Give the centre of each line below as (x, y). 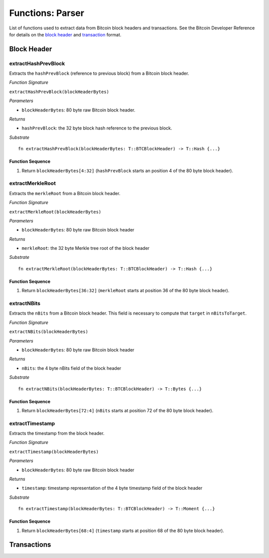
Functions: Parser (47, 13)
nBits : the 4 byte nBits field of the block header (71, 368)
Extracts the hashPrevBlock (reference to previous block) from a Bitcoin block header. (99, 73)
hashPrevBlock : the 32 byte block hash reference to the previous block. (97, 128)
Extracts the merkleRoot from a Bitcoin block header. (65, 193)
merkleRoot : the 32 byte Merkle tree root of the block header (85, 248)
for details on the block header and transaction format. (65, 34)
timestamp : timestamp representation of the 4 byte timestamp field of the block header (112, 488)
